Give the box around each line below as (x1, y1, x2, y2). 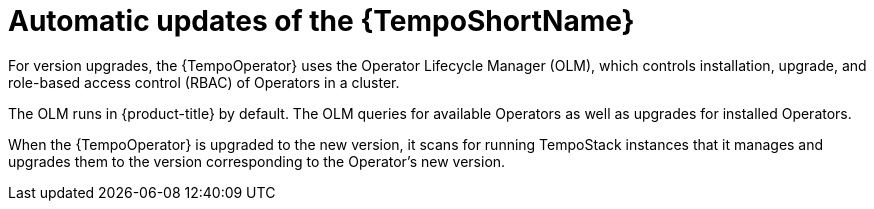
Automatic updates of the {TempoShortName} (8, 4, 635, 38)
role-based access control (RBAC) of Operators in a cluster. (8, 73, 400, 91)
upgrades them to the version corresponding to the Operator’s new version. (8, 152, 506, 170)
